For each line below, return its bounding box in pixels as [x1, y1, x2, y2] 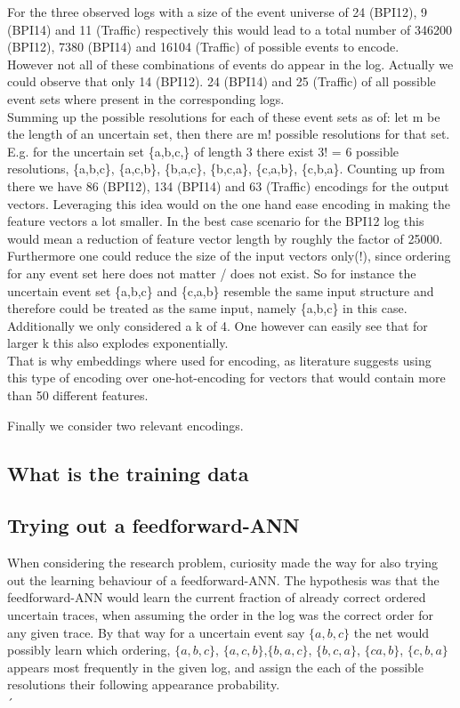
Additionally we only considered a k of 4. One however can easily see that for [7, 316, 428, 334]
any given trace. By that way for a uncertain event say [7, 623, 305, 641]
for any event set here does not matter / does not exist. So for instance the [7, 263, 416, 282]
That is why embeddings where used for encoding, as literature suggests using [7, 350, 432, 369]
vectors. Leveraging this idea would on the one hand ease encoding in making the [7, 194, 450, 213]
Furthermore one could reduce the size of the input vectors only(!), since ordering [7, 246, 451, 265]
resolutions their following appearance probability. [7, 675, 280, 694]
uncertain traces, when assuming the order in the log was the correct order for [7, 606, 433, 624]
